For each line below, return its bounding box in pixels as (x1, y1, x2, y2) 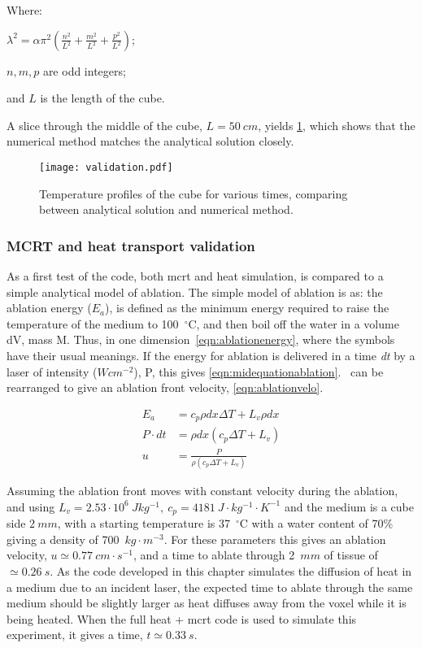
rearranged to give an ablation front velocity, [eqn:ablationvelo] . (7, 379, 324, 396)
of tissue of (324, 546, 378, 563)
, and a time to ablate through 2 (133, 546, 295, 563)
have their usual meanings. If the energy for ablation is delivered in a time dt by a (7, 347, 415, 363)
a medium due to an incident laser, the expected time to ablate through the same (7, 578, 413, 595)
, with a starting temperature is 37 (57, 515, 230, 532)
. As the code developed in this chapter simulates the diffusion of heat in (50, 562, 412, 579)
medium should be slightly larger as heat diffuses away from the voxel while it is (7, 594, 407, 611)
